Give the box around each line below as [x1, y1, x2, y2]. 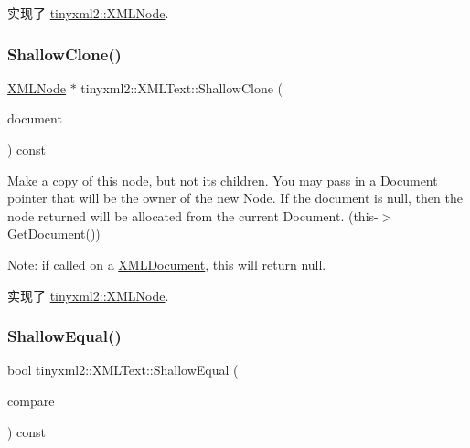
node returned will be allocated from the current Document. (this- [7, 206, 379, 225]
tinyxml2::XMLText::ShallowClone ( [80, 78, 283, 97]
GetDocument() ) [7, 224, 101, 243]
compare [7, 390, 55, 410]
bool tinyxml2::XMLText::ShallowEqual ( [7, 360, 239, 379]
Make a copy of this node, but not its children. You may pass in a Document [7, 170, 438, 189]
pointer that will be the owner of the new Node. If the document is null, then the [7, 188, 463, 208]
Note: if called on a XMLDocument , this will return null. [7, 254, 326, 273]
